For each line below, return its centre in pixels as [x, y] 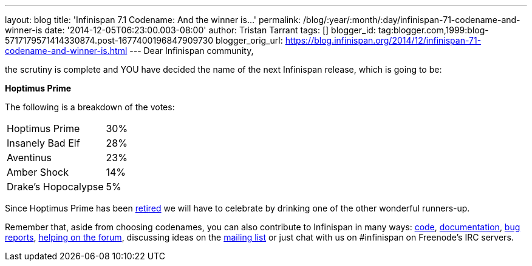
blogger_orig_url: [249, 40]
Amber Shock [38, 172]
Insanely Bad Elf [43, 143]
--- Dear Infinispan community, [192, 51]
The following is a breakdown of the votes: [90, 107]
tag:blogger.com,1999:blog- [433, 30]
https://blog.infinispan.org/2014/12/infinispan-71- [383, 40]
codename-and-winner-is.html [66, 51]
